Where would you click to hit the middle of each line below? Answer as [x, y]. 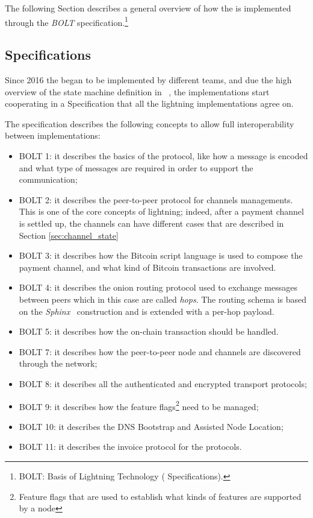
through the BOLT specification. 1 [67, 21]
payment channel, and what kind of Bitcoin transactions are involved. [147, 267]
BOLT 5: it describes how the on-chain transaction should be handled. [149, 331]
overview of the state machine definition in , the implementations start [137, 91]
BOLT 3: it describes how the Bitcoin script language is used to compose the [161, 255]
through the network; [58, 363]
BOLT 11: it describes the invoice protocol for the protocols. [130, 447]
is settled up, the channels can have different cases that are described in [151, 223]
